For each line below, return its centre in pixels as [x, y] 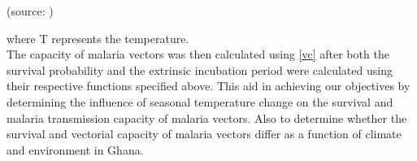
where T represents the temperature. [98, 38]
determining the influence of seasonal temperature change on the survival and [200, 101]
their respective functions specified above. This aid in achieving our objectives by [208, 86]
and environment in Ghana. [75, 149]
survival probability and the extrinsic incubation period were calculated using [200, 70]
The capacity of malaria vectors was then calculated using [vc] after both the [198, 54]
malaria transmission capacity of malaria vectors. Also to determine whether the [207, 117]
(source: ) [30, 11]
